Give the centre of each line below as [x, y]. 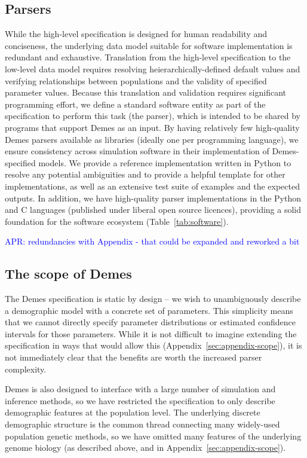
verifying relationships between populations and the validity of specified [136, 80]
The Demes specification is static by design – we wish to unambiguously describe [153, 299]
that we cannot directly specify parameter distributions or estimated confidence [151, 322]
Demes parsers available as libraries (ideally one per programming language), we [152, 139]
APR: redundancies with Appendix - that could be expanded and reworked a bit [152, 241]
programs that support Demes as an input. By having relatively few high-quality [152, 127]
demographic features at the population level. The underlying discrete [133, 412]
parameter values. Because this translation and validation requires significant [146, 92]
